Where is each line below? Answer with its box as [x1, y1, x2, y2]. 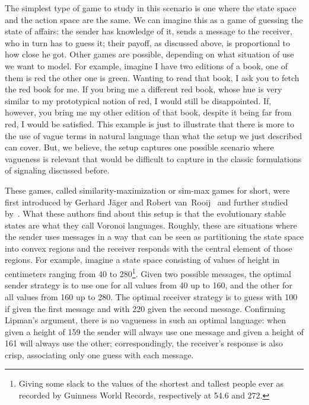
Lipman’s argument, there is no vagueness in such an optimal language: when [5, 314, 286, 326]
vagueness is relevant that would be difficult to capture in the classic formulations [5, 152, 302, 165]
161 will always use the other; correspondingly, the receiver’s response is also [5, 337, 283, 349]
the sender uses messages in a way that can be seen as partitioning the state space [5, 230, 304, 243]
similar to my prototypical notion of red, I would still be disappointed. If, [5, 94, 272, 107]
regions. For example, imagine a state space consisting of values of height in [5, 253, 280, 266]
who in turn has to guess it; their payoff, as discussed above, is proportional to [5, 36, 291, 49]
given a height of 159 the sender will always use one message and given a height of [5, 325, 304, 337]
